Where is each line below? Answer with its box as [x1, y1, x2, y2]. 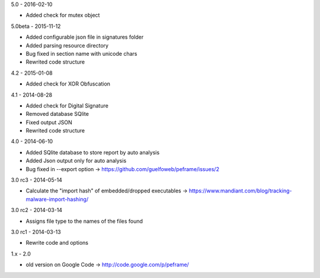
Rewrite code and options [25, 239, 89, 247]
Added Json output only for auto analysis [25, 157, 127, 165]
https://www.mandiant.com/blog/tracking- [188, 187, 292, 194]
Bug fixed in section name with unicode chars [25, 50, 137, 57]
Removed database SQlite [25, 110, 89, 118]
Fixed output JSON [25, 119, 72, 126]
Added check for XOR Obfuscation [25, 80, 111, 87]
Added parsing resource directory [25, 42, 109, 49]
